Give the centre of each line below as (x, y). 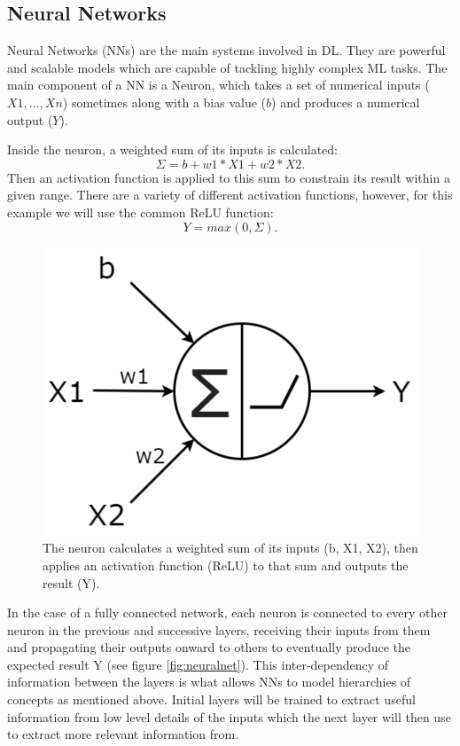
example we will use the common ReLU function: (140, 212)
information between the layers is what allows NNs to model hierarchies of (209, 682)
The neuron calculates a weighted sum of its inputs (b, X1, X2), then (230, 548)
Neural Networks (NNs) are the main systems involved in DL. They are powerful (226, 50)
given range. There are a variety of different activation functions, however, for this (230, 195)
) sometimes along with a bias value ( (164, 102)
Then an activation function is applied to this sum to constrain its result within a (229, 177)
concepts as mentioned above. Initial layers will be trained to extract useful (211, 699)
